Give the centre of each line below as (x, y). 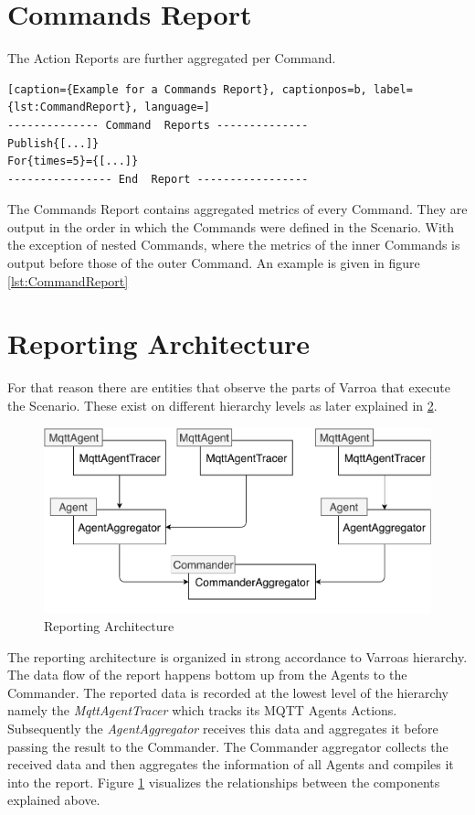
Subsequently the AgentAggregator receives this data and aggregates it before (223, 729)
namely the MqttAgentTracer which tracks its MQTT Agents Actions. (202, 710)
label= (393, 89)
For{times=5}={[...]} (73, 161)
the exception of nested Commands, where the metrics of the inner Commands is (234, 245)
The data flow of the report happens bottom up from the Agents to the (207, 675)
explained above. (54, 800)
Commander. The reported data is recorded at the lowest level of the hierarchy (228, 692)
